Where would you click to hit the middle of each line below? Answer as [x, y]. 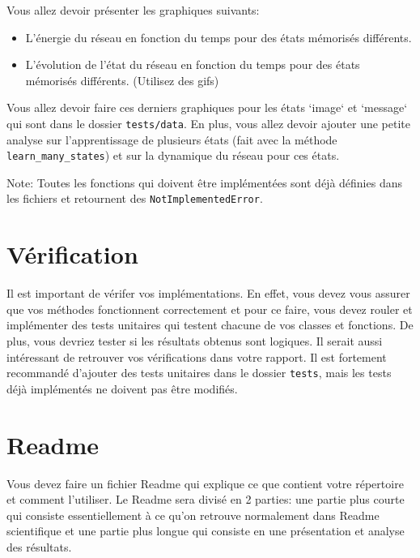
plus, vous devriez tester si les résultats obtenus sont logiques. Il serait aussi [195, 341]
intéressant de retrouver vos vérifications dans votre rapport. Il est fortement [197, 356]
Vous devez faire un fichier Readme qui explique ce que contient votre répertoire [205, 483]
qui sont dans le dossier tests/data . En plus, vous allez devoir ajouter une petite [208, 123]
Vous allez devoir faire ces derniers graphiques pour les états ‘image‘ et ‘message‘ [207, 107]
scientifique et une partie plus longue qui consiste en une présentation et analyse [206, 531]
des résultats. [39, 546]
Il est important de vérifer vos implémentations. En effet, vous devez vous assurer [208, 293]
